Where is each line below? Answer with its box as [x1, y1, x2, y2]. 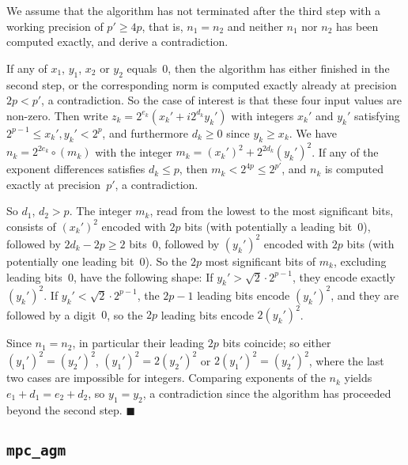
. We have [289, 124, 338, 141]
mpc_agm [6, 441, 66, 459]
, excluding [334, 252, 387, 269]
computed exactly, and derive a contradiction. [6, 33, 229, 50]
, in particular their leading [72, 335, 205, 351]
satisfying [353, 107, 400, 123]
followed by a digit [6, 306, 96, 323]
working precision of [6, 17, 104, 34]
